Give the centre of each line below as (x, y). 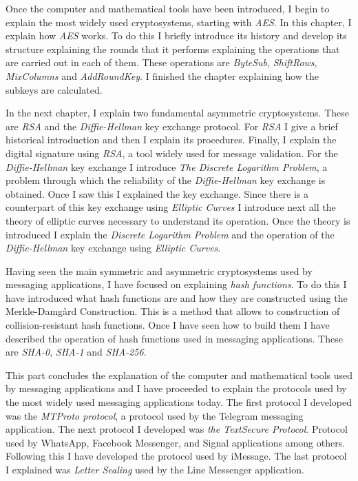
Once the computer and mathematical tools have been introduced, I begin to (168, 8)
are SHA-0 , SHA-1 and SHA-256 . (76, 352)
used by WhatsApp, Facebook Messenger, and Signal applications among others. (176, 442)
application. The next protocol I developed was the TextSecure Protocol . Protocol (177, 429)
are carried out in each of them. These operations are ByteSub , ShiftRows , (161, 62)
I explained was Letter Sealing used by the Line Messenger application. (155, 469)
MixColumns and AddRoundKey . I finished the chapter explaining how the (162, 75)
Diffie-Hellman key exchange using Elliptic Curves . (113, 248)
